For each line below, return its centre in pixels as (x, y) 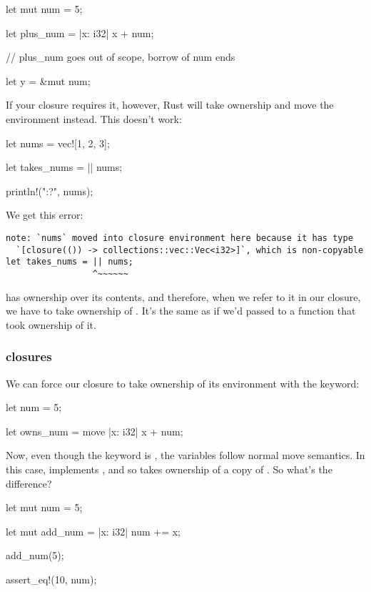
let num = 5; (34, 407)
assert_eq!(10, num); (51, 579)
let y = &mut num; (48, 80)
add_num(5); (35, 555)
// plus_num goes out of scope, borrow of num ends (121, 57)
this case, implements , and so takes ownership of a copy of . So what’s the (169, 469)
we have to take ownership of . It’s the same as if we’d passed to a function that (181, 311)
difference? (29, 483)
